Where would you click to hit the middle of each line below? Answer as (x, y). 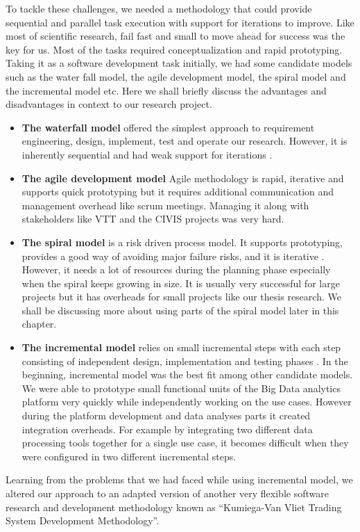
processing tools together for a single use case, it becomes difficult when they (185, 443)
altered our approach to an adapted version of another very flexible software (167, 493)
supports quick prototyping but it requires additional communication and (178, 192)
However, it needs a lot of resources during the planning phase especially (176, 269)
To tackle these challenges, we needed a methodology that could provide (159, 8)
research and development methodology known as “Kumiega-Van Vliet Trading (174, 507)
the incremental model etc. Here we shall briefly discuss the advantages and (166, 90)
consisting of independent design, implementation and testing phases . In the (185, 361)
